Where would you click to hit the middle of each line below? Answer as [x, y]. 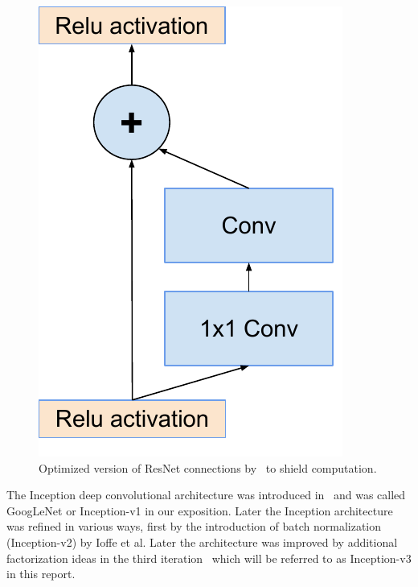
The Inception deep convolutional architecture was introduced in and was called [206, 495]
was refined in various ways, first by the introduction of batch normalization [194, 526]
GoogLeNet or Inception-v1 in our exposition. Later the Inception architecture [200, 510]
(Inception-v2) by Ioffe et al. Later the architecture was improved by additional [202, 542]
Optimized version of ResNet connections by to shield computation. [208, 467]
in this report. [41, 574]
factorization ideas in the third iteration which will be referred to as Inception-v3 [209, 558]
